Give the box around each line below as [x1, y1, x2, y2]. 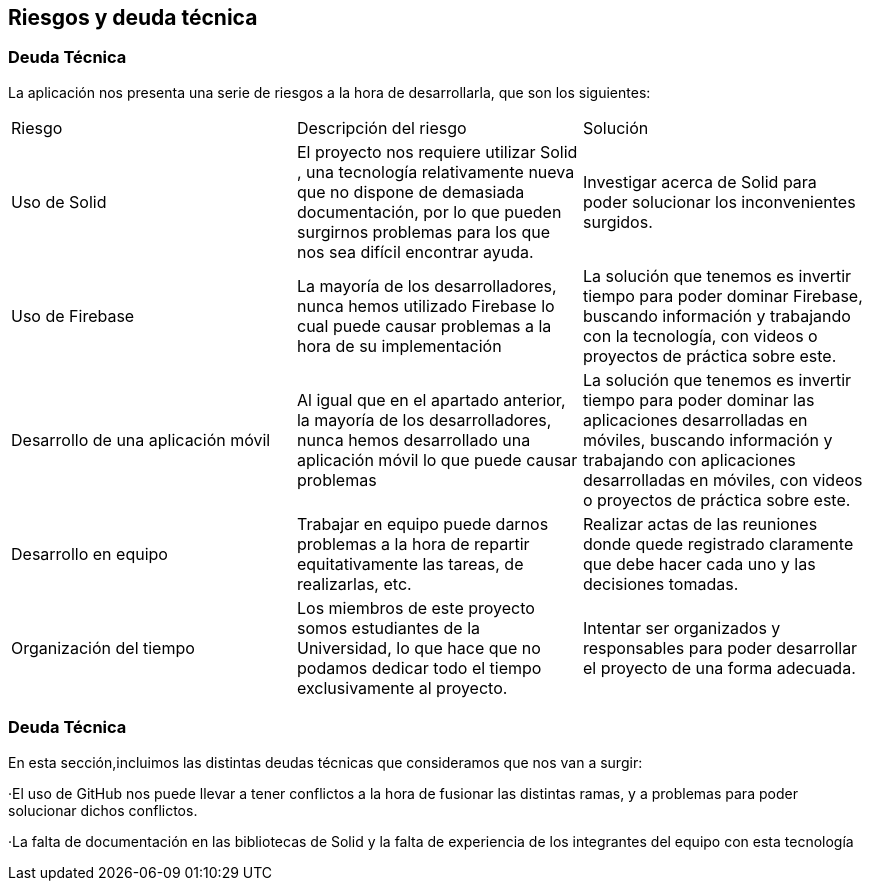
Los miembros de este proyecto [296, 597, 535, 618]
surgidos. [582, 211, 653, 232]
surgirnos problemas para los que [296, 221, 551, 242]
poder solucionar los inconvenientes [582, 191, 856, 212]
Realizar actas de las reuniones [582, 513, 818, 534]
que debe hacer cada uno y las [582, 553, 816, 574]
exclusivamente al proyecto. [296, 677, 508, 698]
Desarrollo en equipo [11, 543, 168, 564]
